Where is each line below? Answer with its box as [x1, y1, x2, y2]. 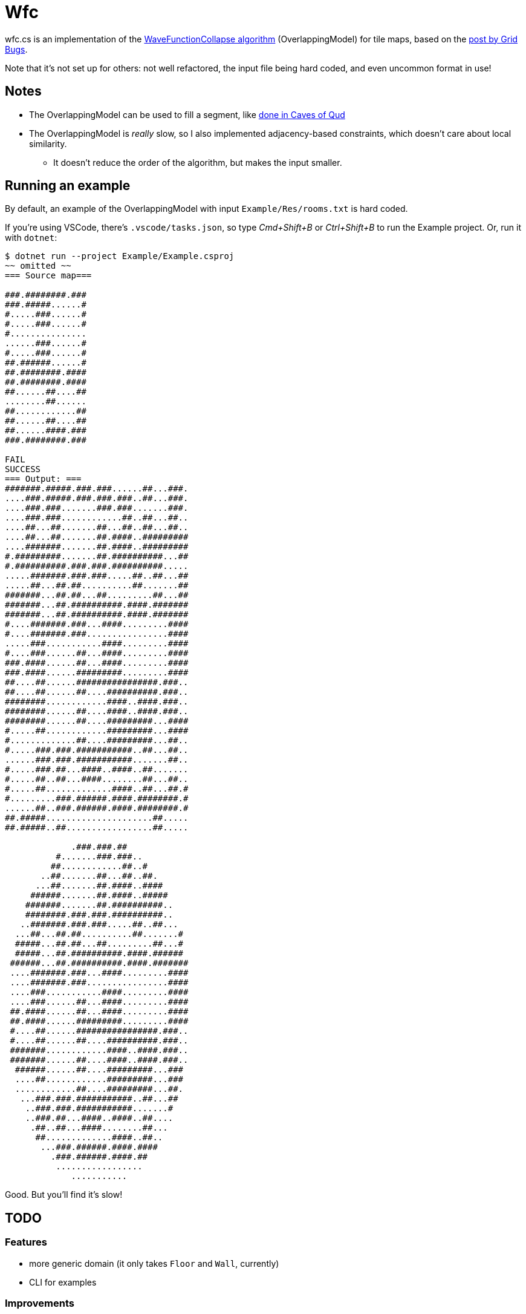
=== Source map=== [5, 271, 92, 281]
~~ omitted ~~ [5, 261, 71, 271]
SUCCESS [5, 464, 41, 475]
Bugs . [5, 44, 28, 54]
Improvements [5, 1297, 74, 1310]
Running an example [5, 178, 131, 194]
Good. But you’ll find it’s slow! [5, 1189, 123, 1200]
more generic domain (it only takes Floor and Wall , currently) [29, 1258, 279, 1269]
